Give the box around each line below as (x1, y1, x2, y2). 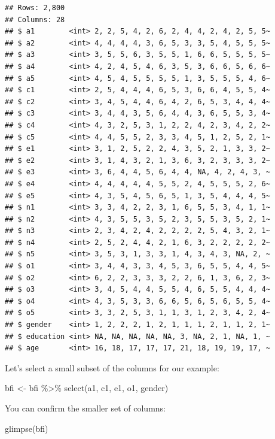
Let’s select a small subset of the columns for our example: (5, 361, 219, 374)
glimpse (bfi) (5, 422, 48, 434)
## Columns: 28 (5, 15, 65, 24)
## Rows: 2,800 (5, 4, 65, 12)
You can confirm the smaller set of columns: (5, 402, 166, 414)
